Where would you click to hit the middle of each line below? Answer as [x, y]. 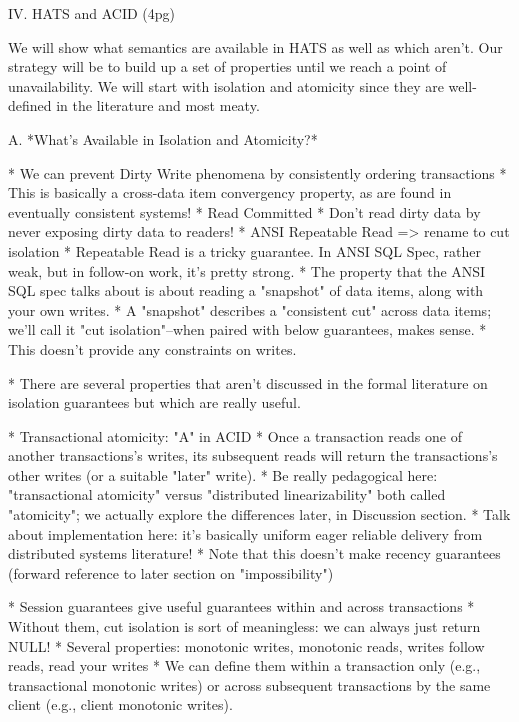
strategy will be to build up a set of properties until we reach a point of [227, 66]
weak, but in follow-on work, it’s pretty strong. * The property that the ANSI [247, 270]
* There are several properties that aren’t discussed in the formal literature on [248, 382]
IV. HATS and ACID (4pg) [92, 13]
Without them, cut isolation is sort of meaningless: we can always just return [244, 626]
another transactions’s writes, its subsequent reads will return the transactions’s [253, 455]
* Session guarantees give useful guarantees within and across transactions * [241, 606]
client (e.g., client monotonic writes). [120, 704]
